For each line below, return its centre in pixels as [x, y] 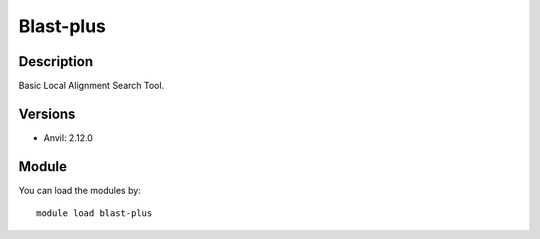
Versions [47, 113]
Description [56, 61]
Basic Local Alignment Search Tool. [91, 86]
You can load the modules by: [80, 190]
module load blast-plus [94, 213]
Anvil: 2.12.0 [68, 137]
